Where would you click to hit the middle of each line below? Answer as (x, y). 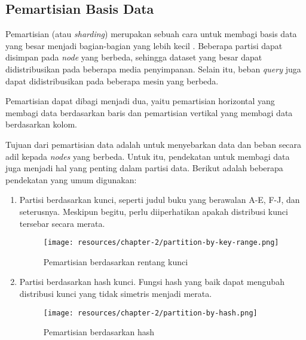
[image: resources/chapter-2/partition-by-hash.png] (150, 313)
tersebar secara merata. (62, 223)
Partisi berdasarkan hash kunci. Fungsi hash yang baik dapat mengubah (152, 282)
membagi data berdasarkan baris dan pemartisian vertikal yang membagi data (149, 112)
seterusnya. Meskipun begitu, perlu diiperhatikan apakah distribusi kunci (154, 211)
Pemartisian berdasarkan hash (99, 332)
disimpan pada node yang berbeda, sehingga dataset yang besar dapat (134, 57)
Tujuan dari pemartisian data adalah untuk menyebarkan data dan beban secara (154, 144)
